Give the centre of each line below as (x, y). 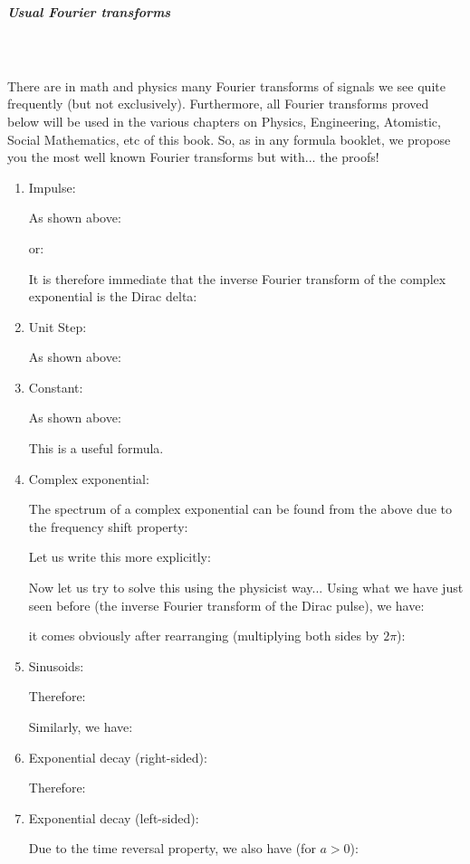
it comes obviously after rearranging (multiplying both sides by (204, 636)
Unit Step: (58, 326)
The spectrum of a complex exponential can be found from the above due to (240, 509)
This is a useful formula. (96, 448)
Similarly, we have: (81, 726)
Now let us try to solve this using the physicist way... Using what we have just (246, 588)
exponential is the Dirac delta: (113, 296)
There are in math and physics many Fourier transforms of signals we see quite (226, 85)
